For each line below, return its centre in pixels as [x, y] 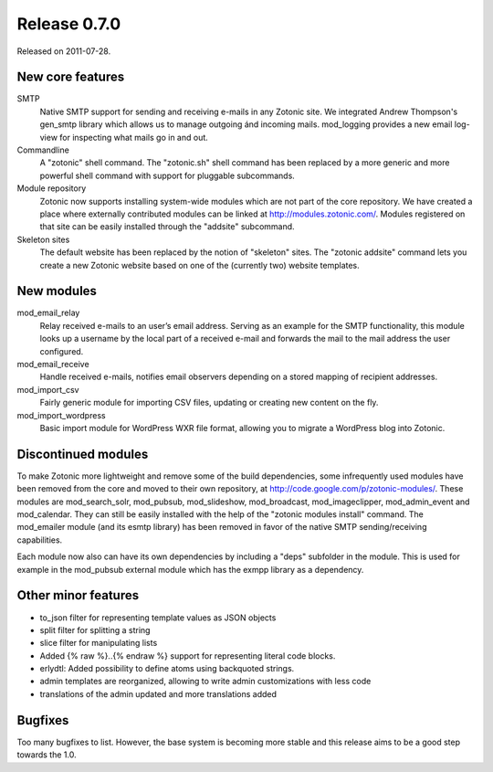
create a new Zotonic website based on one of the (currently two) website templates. [199, 265]
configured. [62, 351]
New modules [57, 291]
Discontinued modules [83, 454]
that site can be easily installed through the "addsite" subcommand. [168, 227]
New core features [71, 77]
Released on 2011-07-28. [64, 51]
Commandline [43, 150]
